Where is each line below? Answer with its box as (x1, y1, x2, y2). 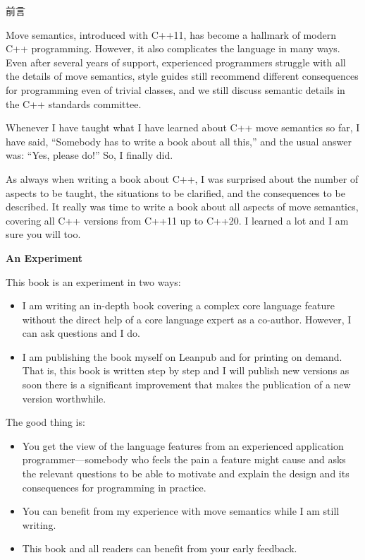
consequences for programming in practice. (22, 479, 206, 494)
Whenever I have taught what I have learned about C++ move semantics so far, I (6, 120, 360, 135)
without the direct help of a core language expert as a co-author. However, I (22, 311, 352, 326)
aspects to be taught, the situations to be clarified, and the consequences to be (6, 185, 345, 200)
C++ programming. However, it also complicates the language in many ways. (6, 41, 340, 56)
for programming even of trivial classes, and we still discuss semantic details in (6, 82, 345, 97)
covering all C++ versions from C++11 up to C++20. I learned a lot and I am (6, 213, 349, 227)
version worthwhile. (22, 391, 106, 405)
